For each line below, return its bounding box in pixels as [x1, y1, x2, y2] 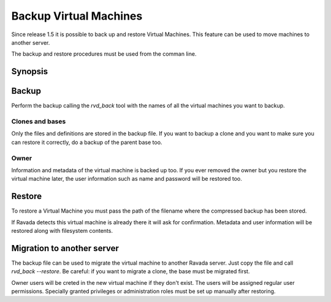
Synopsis [11, 66, 48, 77]
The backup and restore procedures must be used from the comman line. [11, 50, 197, 58]
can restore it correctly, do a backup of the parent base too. [11, 138, 162, 146]
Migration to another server [11, 243, 120, 254]
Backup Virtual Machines [11, 9, 143, 23]
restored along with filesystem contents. [11, 227, 113, 234]
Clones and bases [11, 117, 66, 126]
